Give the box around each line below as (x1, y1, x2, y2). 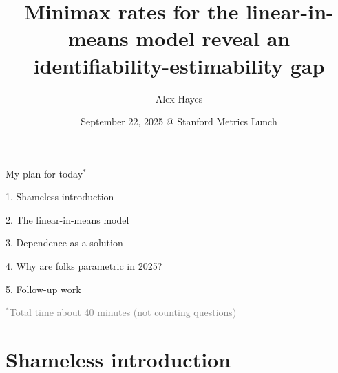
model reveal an (136, 24, 291, 52)
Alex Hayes (155, 91, 203, 105)
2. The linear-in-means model (6, 212, 129, 226)
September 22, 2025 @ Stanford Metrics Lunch (81, 114, 277, 129)
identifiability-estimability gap (33, 51, 325, 79)
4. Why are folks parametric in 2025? (6, 259, 162, 273)
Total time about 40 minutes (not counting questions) (9, 305, 237, 319)
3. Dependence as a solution (6, 235, 123, 250)
